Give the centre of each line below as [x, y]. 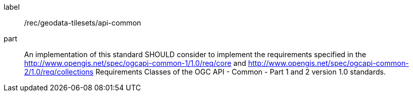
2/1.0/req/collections [59, 72]
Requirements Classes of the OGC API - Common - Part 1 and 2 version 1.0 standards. [240, 72]
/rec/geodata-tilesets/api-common [83, 23]
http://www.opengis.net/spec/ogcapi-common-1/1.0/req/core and [135, 63]
